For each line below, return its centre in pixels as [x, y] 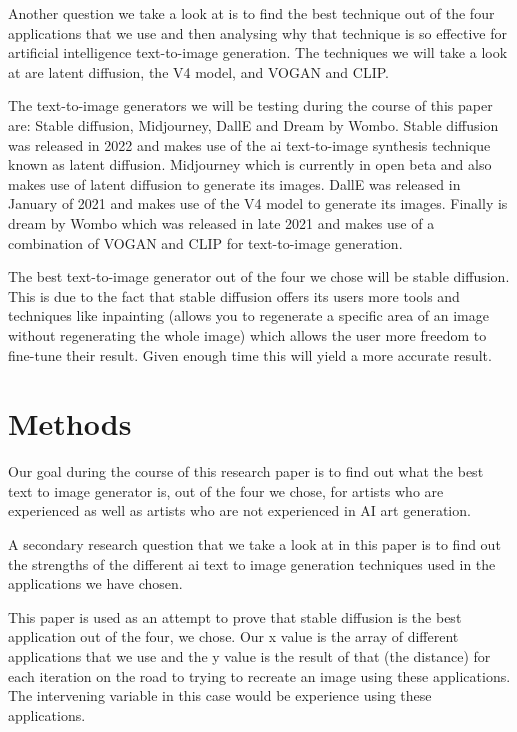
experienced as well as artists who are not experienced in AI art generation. [239, 510]
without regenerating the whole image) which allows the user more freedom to [247, 334]
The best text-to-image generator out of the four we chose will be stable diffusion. [259, 276]
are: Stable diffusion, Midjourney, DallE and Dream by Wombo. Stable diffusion [253, 124]
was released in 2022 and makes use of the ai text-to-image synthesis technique [249, 144]
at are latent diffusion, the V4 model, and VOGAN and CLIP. [198, 71]
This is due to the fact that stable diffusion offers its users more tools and [234, 295]
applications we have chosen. [95, 583]
